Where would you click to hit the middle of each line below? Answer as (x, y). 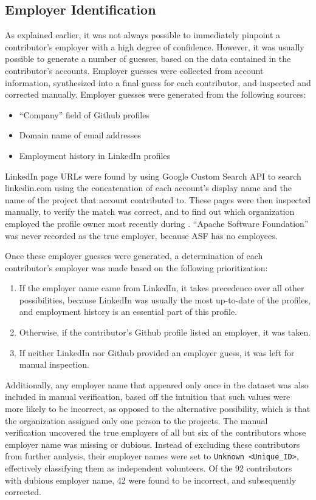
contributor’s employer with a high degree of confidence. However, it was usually (155, 46)
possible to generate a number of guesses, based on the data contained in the (148, 59)
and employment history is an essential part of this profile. (128, 312)
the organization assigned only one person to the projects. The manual (136, 420)
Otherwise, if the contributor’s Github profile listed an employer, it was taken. (165, 332)
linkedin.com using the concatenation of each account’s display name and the (148, 188)
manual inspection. (54, 364)
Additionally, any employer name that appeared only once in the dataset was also (157, 384)
